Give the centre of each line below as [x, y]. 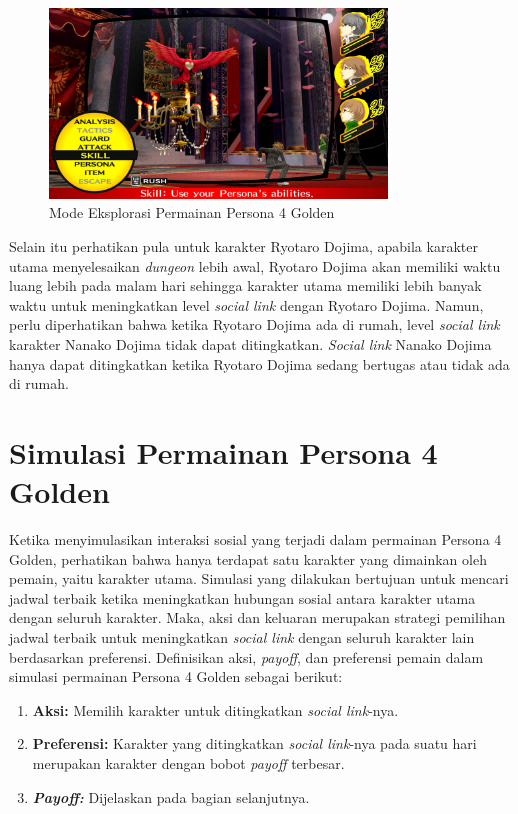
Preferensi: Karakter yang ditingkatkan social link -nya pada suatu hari [254, 743]
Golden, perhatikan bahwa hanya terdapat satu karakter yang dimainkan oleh [248, 558]
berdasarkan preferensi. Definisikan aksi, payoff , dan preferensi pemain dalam [246, 656]
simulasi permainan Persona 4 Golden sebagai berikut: [176, 676]
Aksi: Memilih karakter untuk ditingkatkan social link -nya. [215, 709]
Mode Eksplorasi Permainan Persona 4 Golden [192, 212]
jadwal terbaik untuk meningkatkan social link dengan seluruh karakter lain [242, 637]
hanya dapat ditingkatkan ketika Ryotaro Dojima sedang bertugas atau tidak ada [259, 363]
